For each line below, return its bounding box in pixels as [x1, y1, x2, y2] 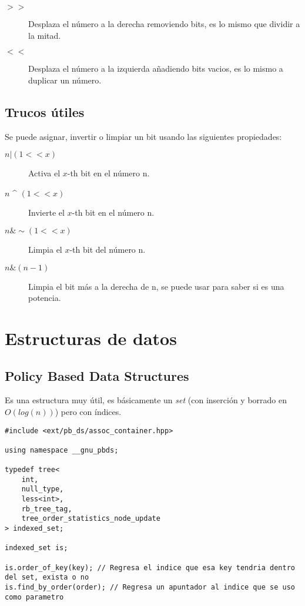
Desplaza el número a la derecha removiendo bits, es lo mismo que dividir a [28, 18, 300, 29]
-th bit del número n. [69, 243, 146, 255]
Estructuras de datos [5, 326, 177, 350]
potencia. [28, 292, 61, 304]
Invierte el [28, 206, 65, 219]
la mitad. [28, 29, 61, 41]
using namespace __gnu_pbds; [5, 446, 119, 454]
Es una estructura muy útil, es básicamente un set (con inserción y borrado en [5, 394, 287, 406]
